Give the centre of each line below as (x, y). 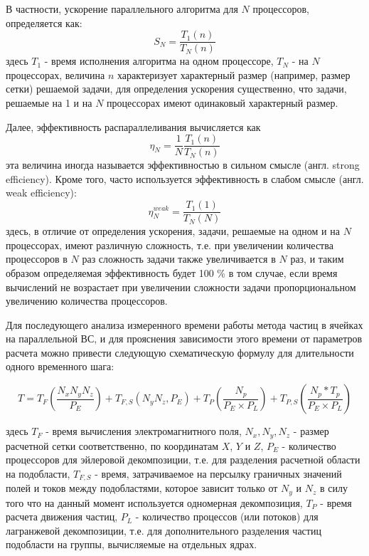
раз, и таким (317, 259)
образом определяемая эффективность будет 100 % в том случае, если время (172, 272)
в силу (333, 488)
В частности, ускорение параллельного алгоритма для (122, 9)
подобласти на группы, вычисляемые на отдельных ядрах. (132, 544)
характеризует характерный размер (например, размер (234, 74)
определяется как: (44, 22)
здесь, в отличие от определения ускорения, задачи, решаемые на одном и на (173, 231)
